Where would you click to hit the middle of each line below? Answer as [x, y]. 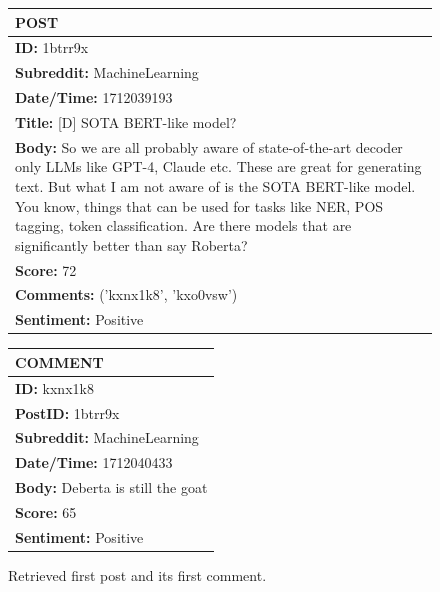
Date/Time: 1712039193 [94, 97]
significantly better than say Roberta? [131, 244]
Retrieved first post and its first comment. [137, 574]
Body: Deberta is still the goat [111, 487]
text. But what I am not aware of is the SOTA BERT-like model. [215, 185]
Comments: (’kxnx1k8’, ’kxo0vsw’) [126, 294]
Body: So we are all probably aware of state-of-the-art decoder [209, 146]
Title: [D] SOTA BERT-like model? [126, 121]
